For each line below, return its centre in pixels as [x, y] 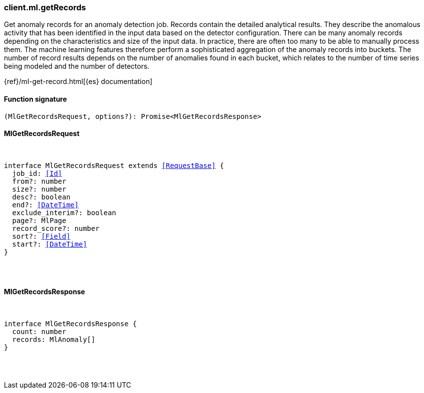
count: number [39, 332]
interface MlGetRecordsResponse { [70, 324]
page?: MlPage [39, 220]
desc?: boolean [41, 197]
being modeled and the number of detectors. [77, 66]
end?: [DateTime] [45, 205]
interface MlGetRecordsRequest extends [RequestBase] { [114, 165]
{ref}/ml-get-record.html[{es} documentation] [78, 82]
